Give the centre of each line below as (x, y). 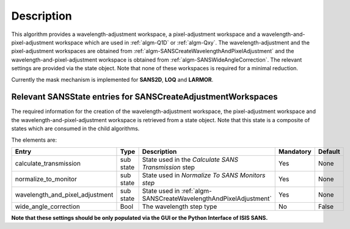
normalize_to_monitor (46, 179)
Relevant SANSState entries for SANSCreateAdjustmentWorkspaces (144, 97)
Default (329, 151)
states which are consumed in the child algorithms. (75, 129)
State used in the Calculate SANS (190, 159)
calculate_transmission (48, 163)
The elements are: (34, 140)
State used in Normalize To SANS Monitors (204, 175)
